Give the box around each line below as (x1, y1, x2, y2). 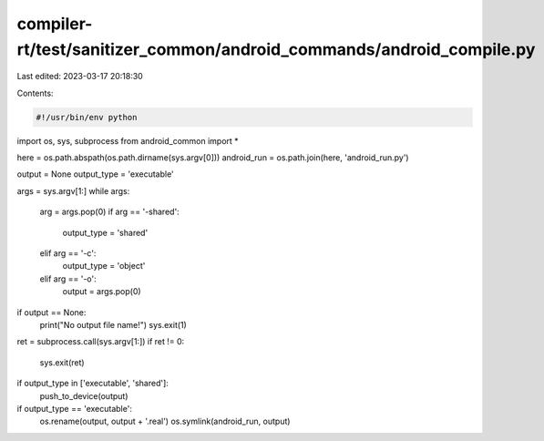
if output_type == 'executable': (16, 403, 132, 414)
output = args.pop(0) (62, 286, 141, 297)
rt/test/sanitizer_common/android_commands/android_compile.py (16, 39, 536, 59)
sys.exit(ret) (39, 356, 86, 368)
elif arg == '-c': (39, 248, 97, 259)
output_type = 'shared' (62, 227, 149, 238)
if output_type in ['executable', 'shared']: (16, 378, 169, 389)
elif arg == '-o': (39, 273, 98, 284)
